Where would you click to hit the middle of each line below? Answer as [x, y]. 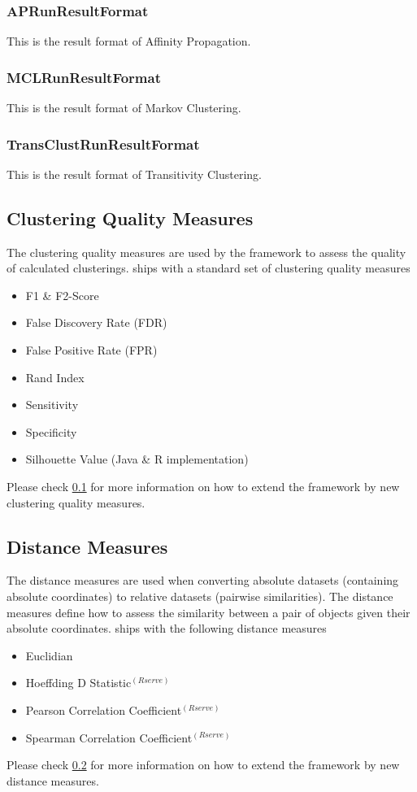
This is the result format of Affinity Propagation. [129, 41]
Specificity [51, 431]
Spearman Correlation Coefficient [109, 737]
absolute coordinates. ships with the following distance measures [167, 628]
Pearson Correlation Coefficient [104, 709]
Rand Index [55, 377]
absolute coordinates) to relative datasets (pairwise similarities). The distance [200, 596]
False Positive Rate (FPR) [91, 350]
